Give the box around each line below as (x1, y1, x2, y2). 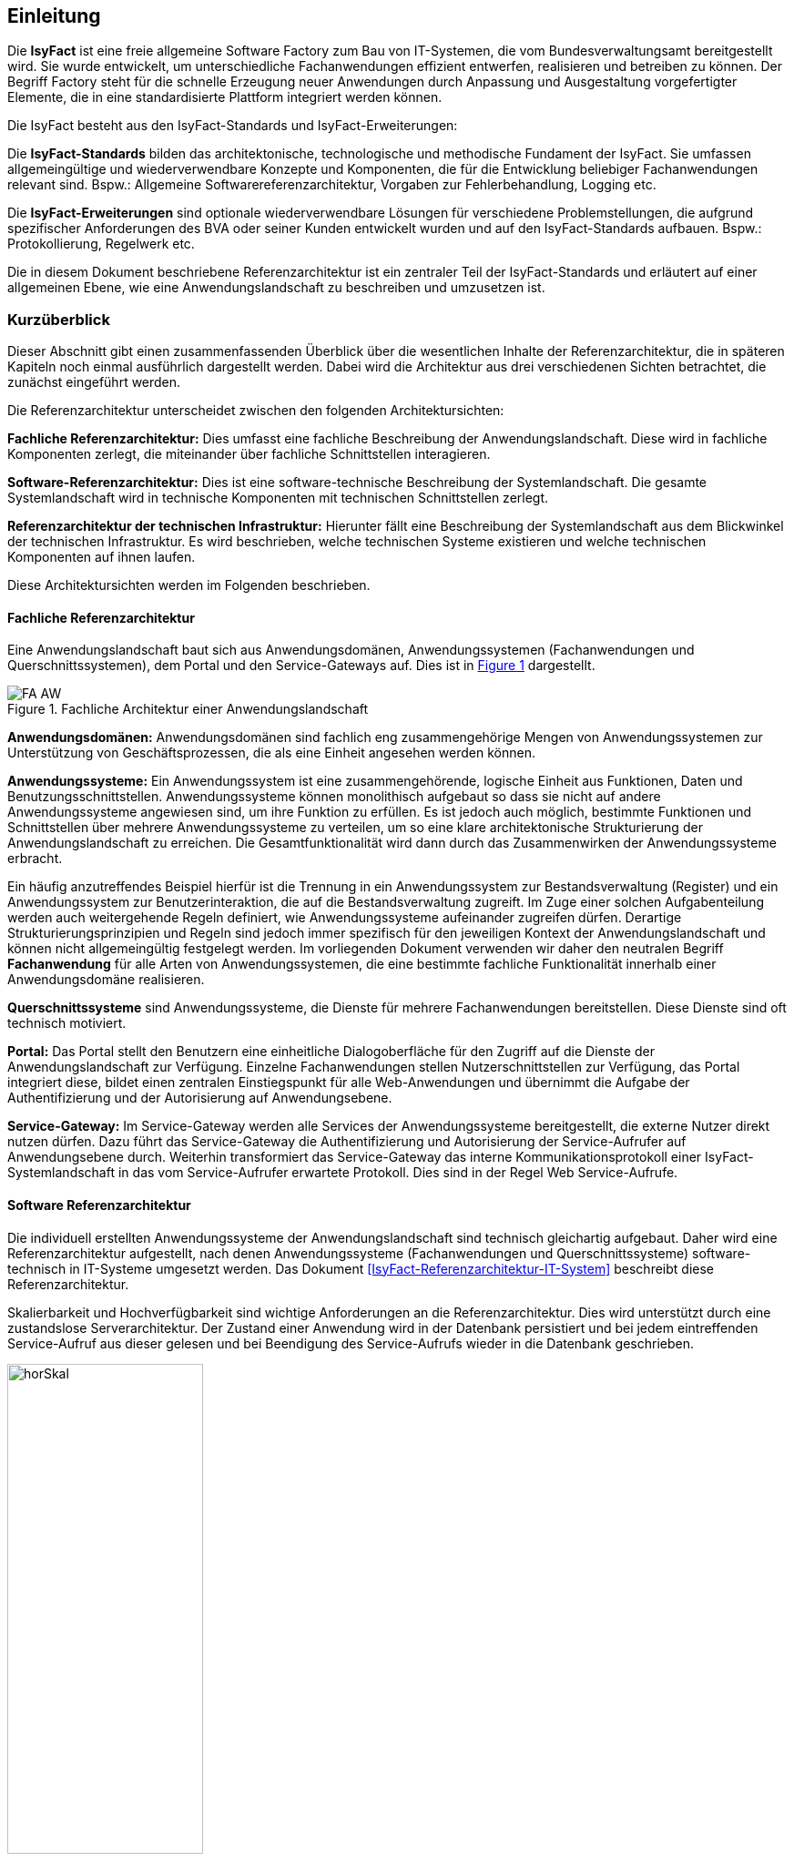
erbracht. (7, 850, 63, 867)
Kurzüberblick (7, 310, 110, 329)
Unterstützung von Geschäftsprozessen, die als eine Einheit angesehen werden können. (7, 745, 535, 761)
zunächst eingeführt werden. (7, 374, 181, 391)
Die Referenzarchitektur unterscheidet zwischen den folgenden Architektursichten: (7, 402, 504, 419)
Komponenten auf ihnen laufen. (7, 549, 196, 565)
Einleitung (7, 5, 101, 27)
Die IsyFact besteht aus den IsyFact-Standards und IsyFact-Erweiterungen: (7, 117, 458, 134)
